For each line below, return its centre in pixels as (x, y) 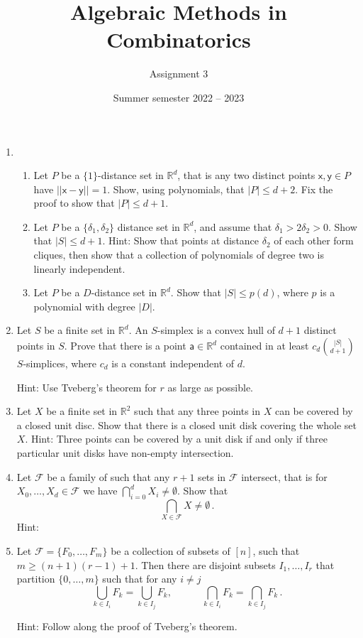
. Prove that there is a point (125, 346)
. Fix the (314, 189)
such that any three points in (197, 411)
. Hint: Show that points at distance (181, 240)
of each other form (314, 240)
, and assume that (233, 226)
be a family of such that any (108, 476)
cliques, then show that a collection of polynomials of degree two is (179, 255)
